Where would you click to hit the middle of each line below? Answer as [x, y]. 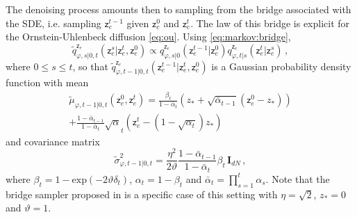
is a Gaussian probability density [281, 66]
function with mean [47, 82]
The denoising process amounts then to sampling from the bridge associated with [178, 9]
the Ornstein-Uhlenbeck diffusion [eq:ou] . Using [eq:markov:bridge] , [148, 37]
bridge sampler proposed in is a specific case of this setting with [142, 194]
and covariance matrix [53, 141]
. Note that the [298, 178]
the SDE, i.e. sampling [53, 23]
